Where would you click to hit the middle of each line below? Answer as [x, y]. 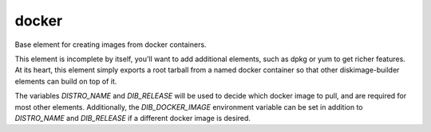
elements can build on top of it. [66, 81]
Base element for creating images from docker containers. [111, 45]
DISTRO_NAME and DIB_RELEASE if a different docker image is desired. [133, 118]
